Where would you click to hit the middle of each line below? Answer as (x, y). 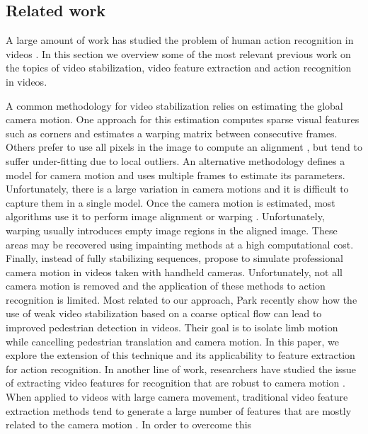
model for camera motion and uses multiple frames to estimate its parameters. (176, 175)
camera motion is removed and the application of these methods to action (166, 286)
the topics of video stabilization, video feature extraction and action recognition (179, 68)
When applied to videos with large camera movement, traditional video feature (177, 397)
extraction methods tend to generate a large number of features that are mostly (179, 410)
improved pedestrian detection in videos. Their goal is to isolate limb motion (172, 327)
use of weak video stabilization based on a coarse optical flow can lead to (164, 313)
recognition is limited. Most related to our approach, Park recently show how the (182, 299)
